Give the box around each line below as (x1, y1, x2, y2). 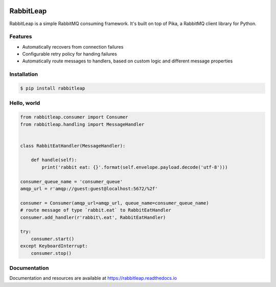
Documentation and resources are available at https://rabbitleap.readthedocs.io (9, 275, 177, 281)
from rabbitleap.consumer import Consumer (20, 114, 128, 120)
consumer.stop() (31, 250, 72, 256)
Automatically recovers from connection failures (22, 43, 124, 50)
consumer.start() (31, 236, 75, 241)
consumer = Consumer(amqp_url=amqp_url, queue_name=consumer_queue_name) (20, 200, 209, 206)
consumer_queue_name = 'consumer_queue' (20, 179, 123, 184)
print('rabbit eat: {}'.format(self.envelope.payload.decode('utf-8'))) (41, 164, 228, 170)
